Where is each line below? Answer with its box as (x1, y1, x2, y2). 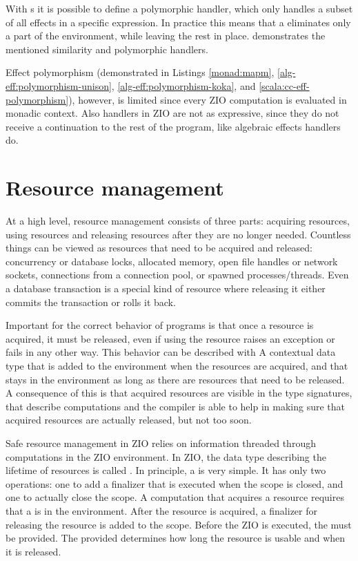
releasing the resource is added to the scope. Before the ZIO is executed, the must (6, 517, 352, 531)
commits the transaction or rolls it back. (6, 294, 176, 309)
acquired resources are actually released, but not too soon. (6, 412, 252, 427)
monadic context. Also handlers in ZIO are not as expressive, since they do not (6, 106, 339, 120)
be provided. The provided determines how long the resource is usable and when (6, 531, 346, 545)
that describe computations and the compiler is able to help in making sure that (6, 399, 345, 413)
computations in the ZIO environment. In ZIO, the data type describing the (6, 449, 326, 464)
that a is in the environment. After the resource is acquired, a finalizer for (6, 503, 318, 517)
